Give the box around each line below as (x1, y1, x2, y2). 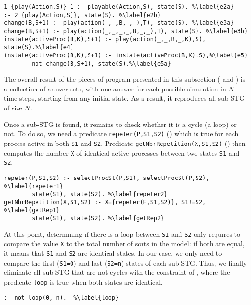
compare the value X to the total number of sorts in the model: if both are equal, (4, 238, 245, 249)
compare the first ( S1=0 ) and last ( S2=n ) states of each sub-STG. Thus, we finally (4, 257, 247, 268)
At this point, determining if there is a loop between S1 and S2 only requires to (4, 229, 241, 239)
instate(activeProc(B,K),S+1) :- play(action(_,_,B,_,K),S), (4, 36, 206, 43)
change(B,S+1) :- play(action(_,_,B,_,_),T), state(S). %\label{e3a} (4, 19, 234, 27)
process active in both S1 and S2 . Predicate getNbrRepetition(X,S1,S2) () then (4, 138, 246, 148)
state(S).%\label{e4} (4, 44, 74, 51)
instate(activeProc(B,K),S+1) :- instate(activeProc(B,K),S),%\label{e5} (4, 52, 248, 59)
